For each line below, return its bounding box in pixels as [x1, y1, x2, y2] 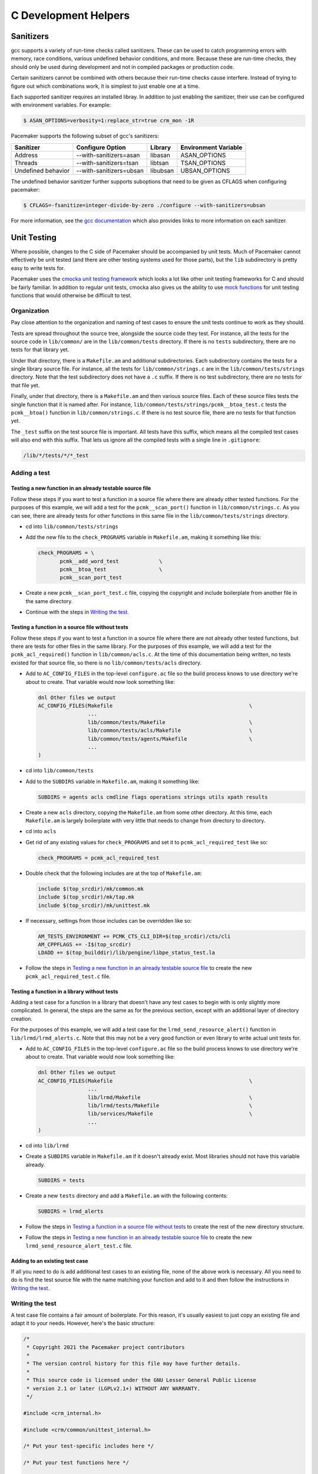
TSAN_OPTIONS [180, 159, 226, 167]
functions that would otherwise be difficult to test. [11, 292, 132, 299]
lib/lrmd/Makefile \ [87, 1094, 253, 1101]
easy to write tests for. [11, 264, 65, 271]
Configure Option [76, 143, 126, 152]
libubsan [150, 166, 174, 175]
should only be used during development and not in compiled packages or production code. [11, 63, 234, 70]
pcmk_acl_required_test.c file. [25, 973, 111, 980]
